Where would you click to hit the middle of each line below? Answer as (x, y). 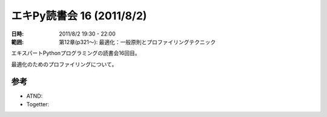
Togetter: (38, 104)
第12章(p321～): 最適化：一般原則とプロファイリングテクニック (137, 42)
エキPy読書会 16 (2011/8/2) (79, 16)
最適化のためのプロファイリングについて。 (64, 64)
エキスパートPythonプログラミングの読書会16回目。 (76, 53)
